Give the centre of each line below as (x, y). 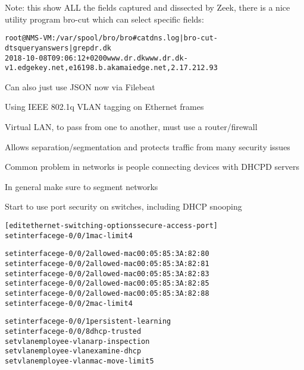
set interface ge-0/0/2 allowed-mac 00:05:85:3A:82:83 (107, 273)
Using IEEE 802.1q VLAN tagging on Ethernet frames (104, 107)
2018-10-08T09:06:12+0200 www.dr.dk (75, 58)
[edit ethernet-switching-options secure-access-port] (111, 225)
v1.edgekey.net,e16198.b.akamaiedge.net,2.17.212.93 (111, 68)
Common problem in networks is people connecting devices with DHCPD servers (152, 167)
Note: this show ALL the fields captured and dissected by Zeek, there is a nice (148, 7)
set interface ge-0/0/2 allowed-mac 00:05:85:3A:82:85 (107, 284)
